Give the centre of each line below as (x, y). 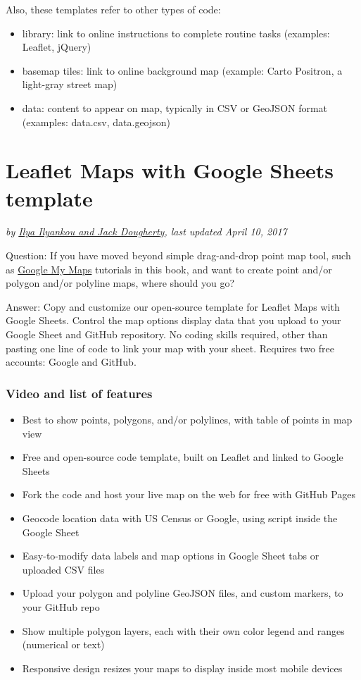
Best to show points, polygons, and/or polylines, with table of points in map (187, 420)
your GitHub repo (61, 606)
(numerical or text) (63, 644)
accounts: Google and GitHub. (71, 362)
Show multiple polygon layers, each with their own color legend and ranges (183, 630)
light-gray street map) (70, 84)
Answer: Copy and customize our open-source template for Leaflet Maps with (173, 306)
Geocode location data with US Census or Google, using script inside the (180, 518)
